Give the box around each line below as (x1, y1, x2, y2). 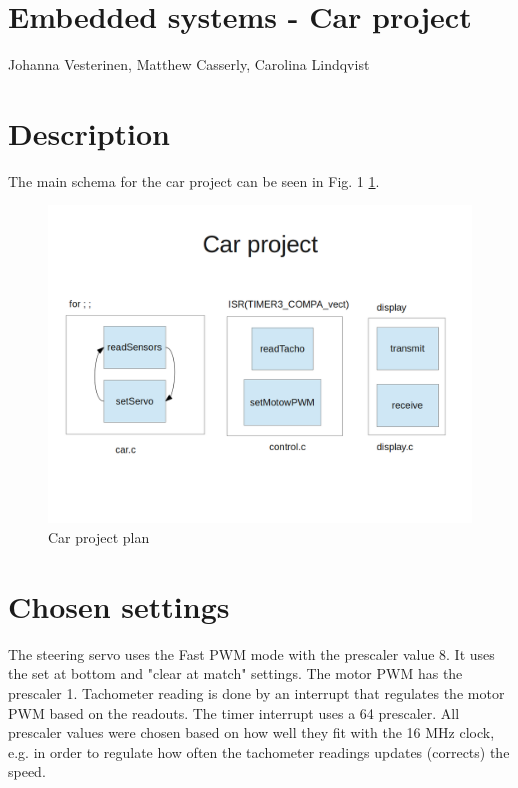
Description (8, 112, 171, 153)
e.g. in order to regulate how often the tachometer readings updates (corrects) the (8, 741, 510, 762)
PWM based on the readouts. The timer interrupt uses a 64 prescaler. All (8, 702, 460, 723)
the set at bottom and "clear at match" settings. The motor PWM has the (8, 663, 463, 684)
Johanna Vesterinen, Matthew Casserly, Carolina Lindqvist (8, 54, 370, 75)
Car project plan (48, 527, 150, 548)
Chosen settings (8, 585, 230, 626)
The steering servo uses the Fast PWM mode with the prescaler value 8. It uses (8, 643, 495, 664)
